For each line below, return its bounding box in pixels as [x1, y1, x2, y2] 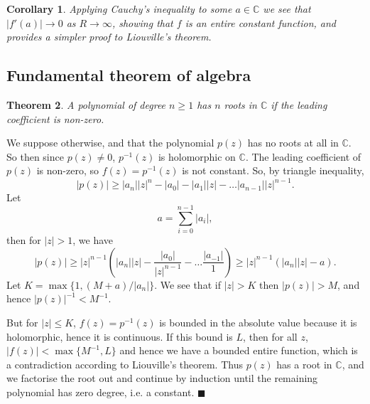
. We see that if [154, 277, 221, 292]
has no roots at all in [247, 135, 339, 150]
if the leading [271, 97, 327, 112]
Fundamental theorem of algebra [6, 64, 251, 86]
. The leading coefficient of [245, 149, 361, 164]
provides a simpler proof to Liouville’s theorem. [6, 29, 212, 44]
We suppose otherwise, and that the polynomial [6, 135, 214, 150]
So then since [6, 149, 64, 164]
